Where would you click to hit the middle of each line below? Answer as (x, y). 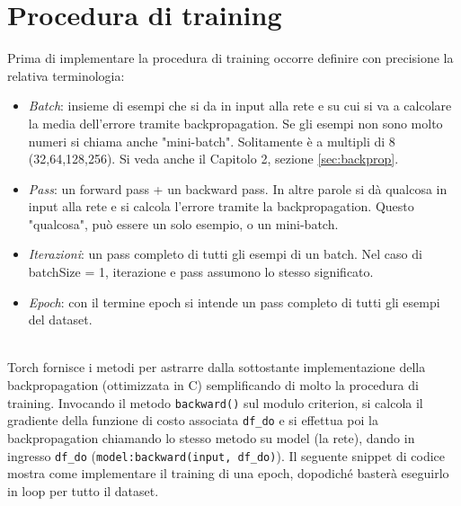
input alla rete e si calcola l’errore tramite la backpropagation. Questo (221, 206)
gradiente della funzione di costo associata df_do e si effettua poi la (193, 420)
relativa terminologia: (66, 75)
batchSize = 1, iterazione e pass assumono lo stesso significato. (201, 272)
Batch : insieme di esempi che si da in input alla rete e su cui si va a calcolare (240, 106)
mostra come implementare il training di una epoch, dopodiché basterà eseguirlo (228, 473)
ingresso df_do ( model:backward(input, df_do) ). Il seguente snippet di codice (226, 455)
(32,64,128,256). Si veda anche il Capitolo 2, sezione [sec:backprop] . (213, 159)
